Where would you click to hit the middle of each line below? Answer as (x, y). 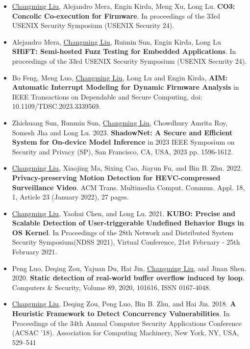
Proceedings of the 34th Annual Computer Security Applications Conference (127, 323)
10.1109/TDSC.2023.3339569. (56, 106)
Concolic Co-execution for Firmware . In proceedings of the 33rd (116, 15)
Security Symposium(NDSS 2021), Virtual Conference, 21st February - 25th (126, 242)
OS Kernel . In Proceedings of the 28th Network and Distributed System (123, 232)
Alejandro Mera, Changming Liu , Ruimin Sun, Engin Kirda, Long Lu (116, 41)
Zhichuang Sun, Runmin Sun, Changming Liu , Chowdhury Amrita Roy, (120, 122)
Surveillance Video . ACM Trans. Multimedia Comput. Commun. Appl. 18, (128, 187)
